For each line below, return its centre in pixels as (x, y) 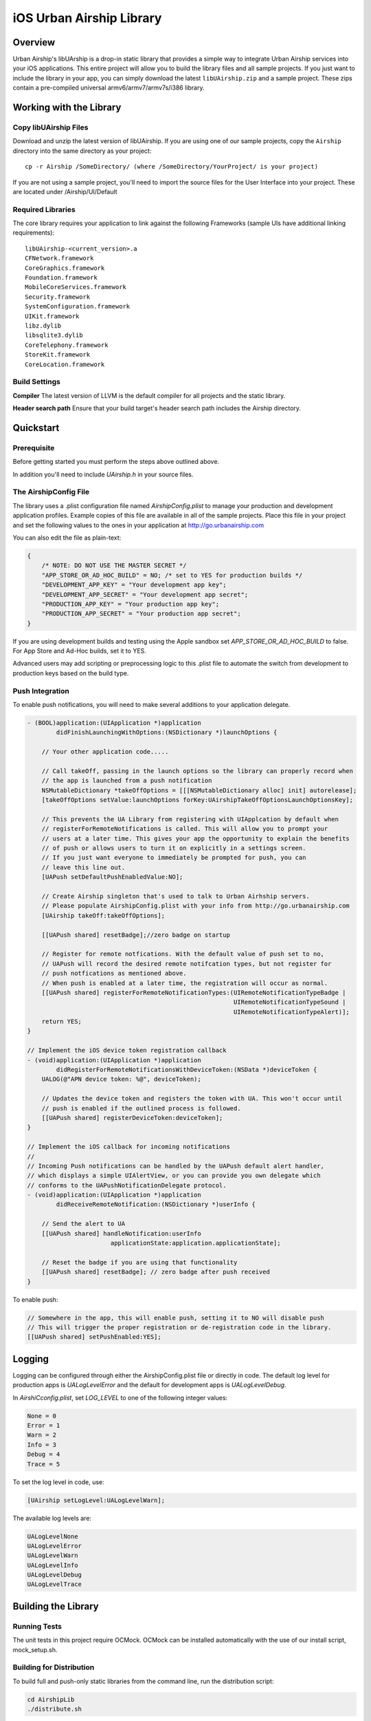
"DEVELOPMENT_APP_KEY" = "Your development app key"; (134, 585)
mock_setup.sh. (35, 1649)
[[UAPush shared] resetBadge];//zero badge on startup (136, 935)
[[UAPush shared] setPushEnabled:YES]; (94, 1337)
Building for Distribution (54, 1667)
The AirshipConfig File (51, 492)
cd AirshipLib (51, 1699)
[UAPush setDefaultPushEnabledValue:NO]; (112, 877)
